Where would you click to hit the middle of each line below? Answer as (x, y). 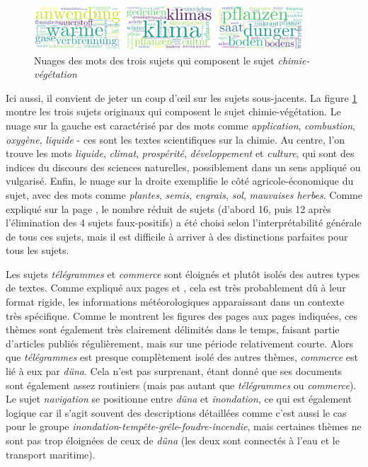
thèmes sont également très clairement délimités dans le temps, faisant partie (173, 329)
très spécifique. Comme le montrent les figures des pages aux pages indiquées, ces (182, 315)
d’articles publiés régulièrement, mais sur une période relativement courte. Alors (180, 343)
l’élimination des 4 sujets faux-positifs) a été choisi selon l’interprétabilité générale (184, 223)
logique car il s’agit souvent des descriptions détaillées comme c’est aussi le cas (176, 412)
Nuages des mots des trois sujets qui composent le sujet (154, 60)
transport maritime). (51, 454)
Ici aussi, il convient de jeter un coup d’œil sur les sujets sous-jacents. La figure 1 (182, 97)
